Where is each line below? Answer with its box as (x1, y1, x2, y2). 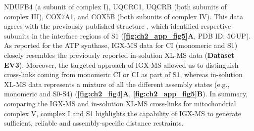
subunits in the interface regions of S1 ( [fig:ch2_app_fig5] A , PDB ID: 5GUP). (4, 30, 251, 41)
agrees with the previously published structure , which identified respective (4, 21, 231, 31)
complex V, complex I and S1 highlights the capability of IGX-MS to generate (4, 108, 241, 118)
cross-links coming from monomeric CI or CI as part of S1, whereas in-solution (4, 69, 243, 80)
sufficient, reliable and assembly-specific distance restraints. (4, 118, 184, 128)
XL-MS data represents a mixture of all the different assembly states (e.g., (4, 79, 230, 89)
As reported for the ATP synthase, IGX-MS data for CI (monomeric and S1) (4, 40, 238, 50)
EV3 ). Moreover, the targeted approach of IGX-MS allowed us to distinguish (4, 59, 239, 70)
